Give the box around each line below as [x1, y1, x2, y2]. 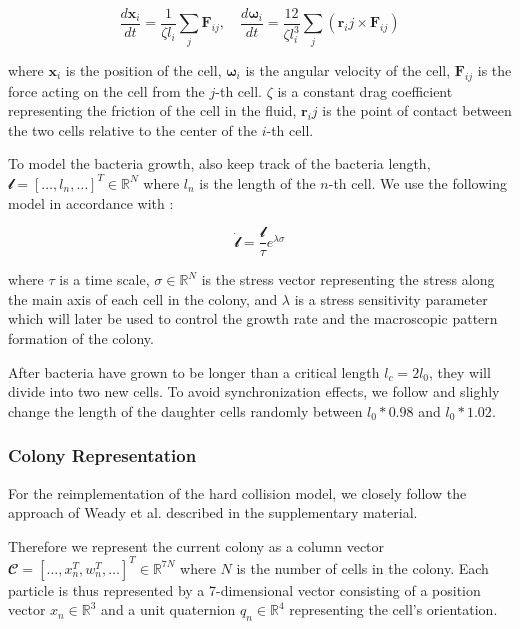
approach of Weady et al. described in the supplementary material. [8, 502, 418, 523]
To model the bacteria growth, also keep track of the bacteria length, [8, 153, 431, 174]
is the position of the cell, [65, 59, 222, 80]
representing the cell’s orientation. [289, 599, 498, 620]
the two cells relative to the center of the [8, 119, 257, 140]
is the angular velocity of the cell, [245, 59, 451, 80]
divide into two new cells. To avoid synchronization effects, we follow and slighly [8, 381, 500, 402]
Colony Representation [8, 443, 197, 468]
